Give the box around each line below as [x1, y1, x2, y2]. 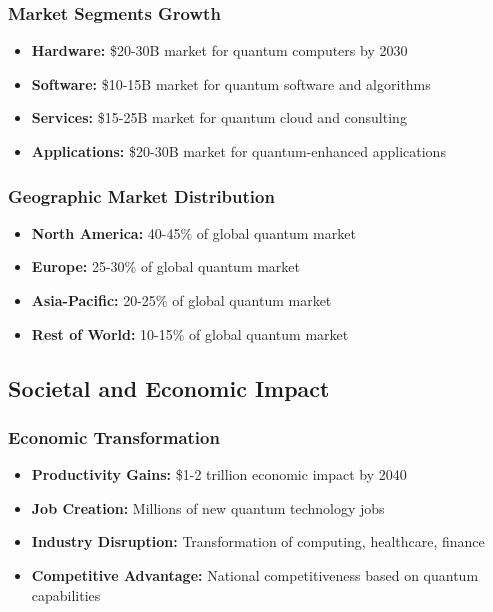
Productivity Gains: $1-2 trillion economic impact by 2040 [31, 464, 407, 485]
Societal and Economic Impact [8, 372, 330, 403]
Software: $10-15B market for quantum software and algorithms [31, 73, 431, 94]
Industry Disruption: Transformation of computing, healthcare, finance [31, 531, 485, 552]
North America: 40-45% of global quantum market [31, 222, 356, 243]
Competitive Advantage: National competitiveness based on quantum [31, 564, 479, 585]
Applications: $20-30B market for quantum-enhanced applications [31, 141, 446, 161]
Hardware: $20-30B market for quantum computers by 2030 [31, 40, 408, 61]
